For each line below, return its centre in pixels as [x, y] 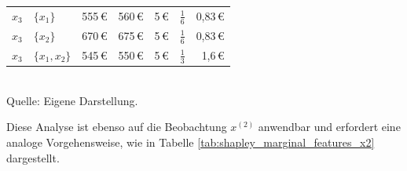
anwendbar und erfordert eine [329, 127]
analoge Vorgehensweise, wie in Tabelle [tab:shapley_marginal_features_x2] [191, 142]
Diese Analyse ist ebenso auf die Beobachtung [117, 127]
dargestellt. [33, 157]
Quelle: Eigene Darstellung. [72, 100]
